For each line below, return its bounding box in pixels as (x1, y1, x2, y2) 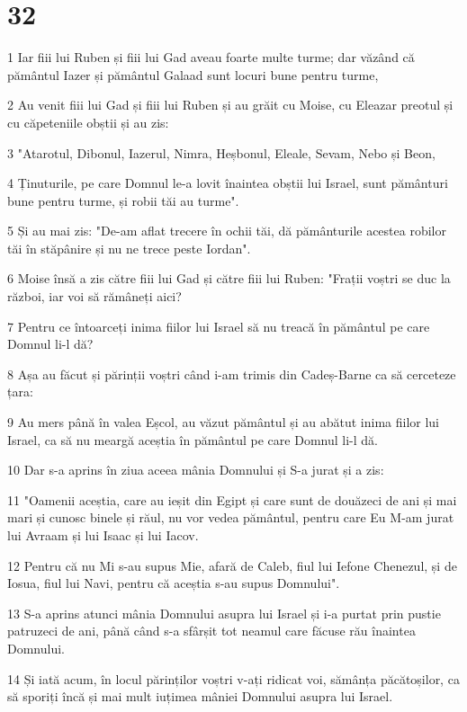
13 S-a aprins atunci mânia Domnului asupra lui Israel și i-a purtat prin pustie (7, 603, 441, 622)
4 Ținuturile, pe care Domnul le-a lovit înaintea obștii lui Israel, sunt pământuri (7, 174, 448, 192)
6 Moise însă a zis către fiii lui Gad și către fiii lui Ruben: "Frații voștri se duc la (7, 269, 451, 288)
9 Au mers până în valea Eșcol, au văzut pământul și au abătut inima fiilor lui (7, 413, 440, 432)
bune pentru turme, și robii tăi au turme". (7, 191, 239, 209)
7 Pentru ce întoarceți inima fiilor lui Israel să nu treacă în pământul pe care (7, 316, 430, 335)
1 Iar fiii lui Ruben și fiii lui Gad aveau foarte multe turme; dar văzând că (7, 48, 415, 67)
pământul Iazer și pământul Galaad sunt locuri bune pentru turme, (7, 65, 379, 84)
